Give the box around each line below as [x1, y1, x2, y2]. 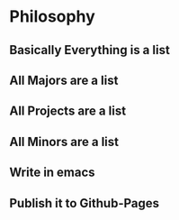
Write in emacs [9, 165, 96, 180]
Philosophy [9, 6, 96, 27]
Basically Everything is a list [9, 42, 171, 58]
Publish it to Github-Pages [9, 196, 160, 211]
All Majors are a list [9, 72, 119, 87]
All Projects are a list [9, 104, 127, 119]
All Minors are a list [9, 133, 120, 150]
